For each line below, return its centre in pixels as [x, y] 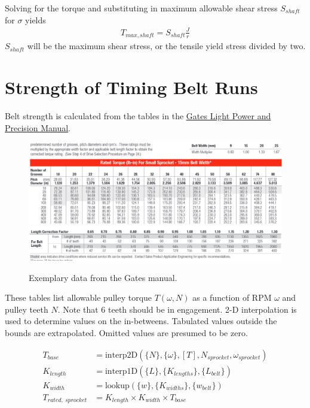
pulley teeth [27, 309]
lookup [117, 386]
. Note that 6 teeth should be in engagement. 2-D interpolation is [177, 309]
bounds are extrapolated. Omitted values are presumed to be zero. [126, 333]
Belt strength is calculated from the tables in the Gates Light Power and [138, 115]
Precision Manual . [38, 127]
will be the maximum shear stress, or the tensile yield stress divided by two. [166, 46]
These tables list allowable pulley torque [79, 297]
